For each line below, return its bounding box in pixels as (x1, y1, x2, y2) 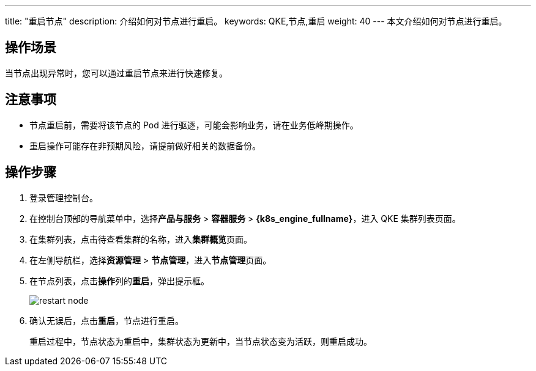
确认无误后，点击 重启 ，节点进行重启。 (29, 315, 184, 326)
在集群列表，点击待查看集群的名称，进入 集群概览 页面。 (29, 233, 252, 244)
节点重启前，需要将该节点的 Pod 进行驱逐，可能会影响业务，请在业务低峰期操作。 (29, 119, 359, 130)
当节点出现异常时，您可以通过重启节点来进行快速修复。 (5, 67, 228, 78)
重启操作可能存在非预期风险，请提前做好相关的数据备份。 (29, 140, 261, 151)
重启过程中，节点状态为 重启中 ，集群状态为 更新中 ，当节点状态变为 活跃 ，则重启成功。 (29, 336, 372, 347)
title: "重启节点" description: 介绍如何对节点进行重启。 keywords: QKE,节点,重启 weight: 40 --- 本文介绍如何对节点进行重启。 (5, 16, 507, 26)
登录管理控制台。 (29, 192, 98, 203)
